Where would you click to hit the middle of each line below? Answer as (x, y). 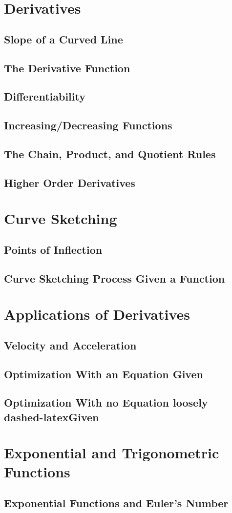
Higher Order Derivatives (70, 182)
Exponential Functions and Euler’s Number (116, 503)
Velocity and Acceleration (70, 345)
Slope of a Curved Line (63, 39)
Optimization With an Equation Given (104, 374)
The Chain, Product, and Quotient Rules (110, 154)
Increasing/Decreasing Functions (88, 125)
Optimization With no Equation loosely (106, 402)
